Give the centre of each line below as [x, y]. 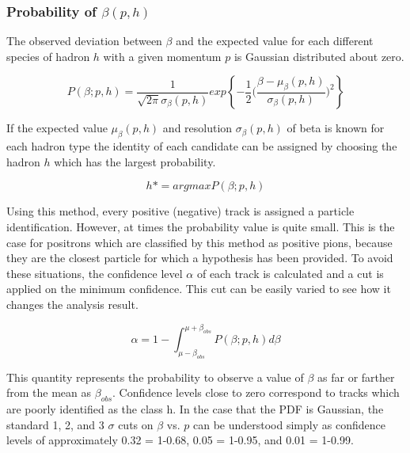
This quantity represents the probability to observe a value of [155, 377]
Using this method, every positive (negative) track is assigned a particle [180, 211]
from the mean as [49, 392]
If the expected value [57, 128]
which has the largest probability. [135, 161]
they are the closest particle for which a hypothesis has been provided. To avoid [200, 258]
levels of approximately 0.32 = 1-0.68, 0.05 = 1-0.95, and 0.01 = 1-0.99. [180, 440]
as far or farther [356, 377]
